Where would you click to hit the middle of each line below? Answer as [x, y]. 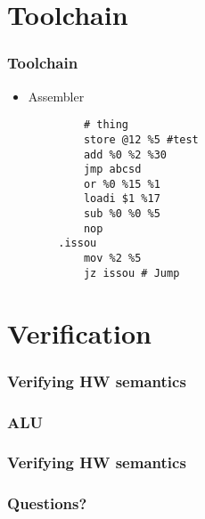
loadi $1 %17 [122, 199]
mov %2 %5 [112, 259]
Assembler [56, 96]
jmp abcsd [112, 170]
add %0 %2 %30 [125, 154]
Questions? [47, 503]
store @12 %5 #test [141, 139]
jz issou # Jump [131, 273]
